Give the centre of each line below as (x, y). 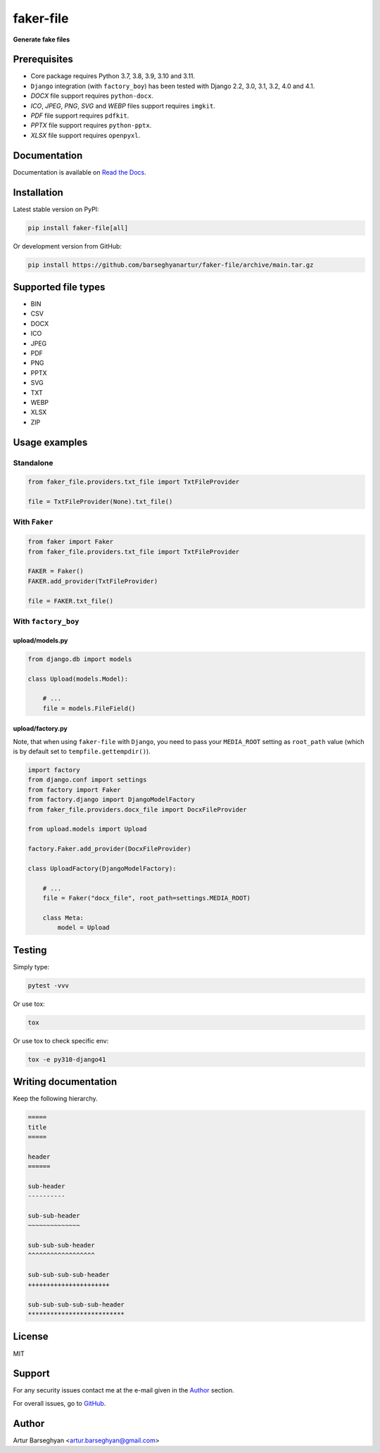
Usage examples (50, 442)
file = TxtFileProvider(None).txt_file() (100, 502)
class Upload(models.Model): (78, 679)
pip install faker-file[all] (78, 228)
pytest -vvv (49, 985)
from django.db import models (80, 659)
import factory (54, 770)
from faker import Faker (71, 542)
